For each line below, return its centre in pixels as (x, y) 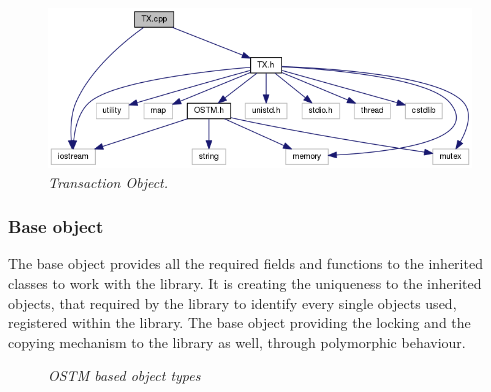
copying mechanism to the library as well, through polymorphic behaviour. (237, 341)
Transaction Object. (108, 181)
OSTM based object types (124, 375)
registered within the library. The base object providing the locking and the (239, 322)
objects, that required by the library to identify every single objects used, (232, 302)
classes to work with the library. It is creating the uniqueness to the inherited (245, 282)
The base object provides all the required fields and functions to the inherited (245, 263)
